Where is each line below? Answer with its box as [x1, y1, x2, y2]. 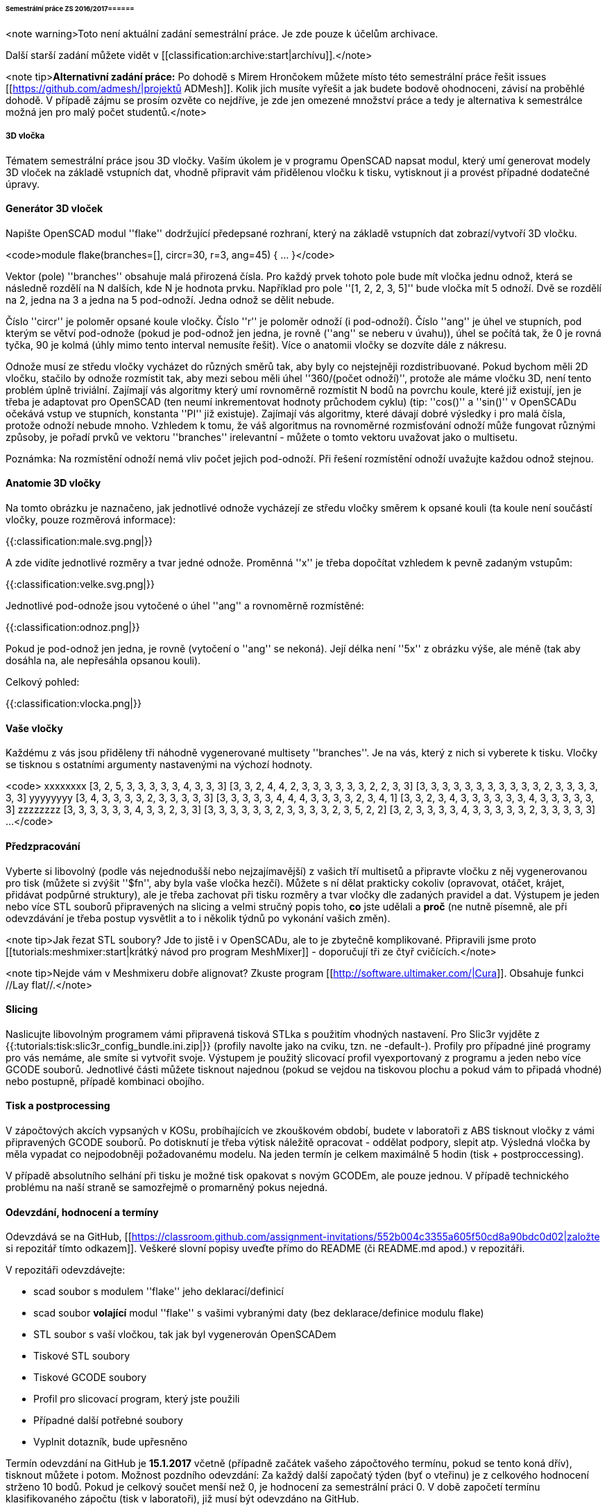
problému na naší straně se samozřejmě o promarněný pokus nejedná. [6, 1181, 328, 1193]
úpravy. [6, 177, 40, 190]
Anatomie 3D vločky [6, 477, 101, 489]
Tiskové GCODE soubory [33, 1371, 147, 1384]
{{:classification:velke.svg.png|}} [6, 578, 155, 591]
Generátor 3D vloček [6, 202, 103, 215]
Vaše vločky [6, 722, 63, 734]
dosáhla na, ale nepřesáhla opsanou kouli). [6, 654, 201, 667]
